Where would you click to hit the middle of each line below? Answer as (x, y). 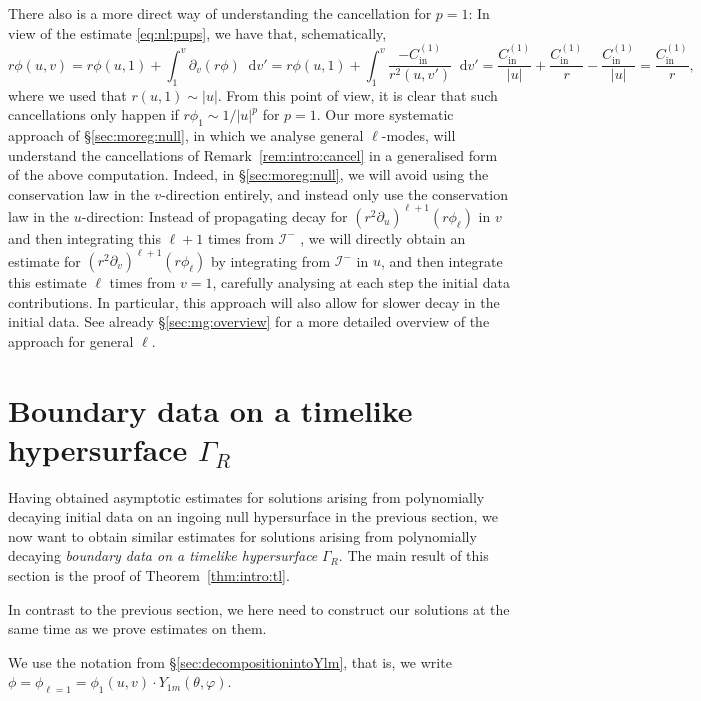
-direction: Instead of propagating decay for (214, 215)
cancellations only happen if (93, 114)
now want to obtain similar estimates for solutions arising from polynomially (242, 535)
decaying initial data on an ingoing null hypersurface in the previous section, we (253, 516)
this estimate (47, 282)
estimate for (44, 260)
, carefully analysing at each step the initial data (361, 282)
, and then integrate (441, 260)
